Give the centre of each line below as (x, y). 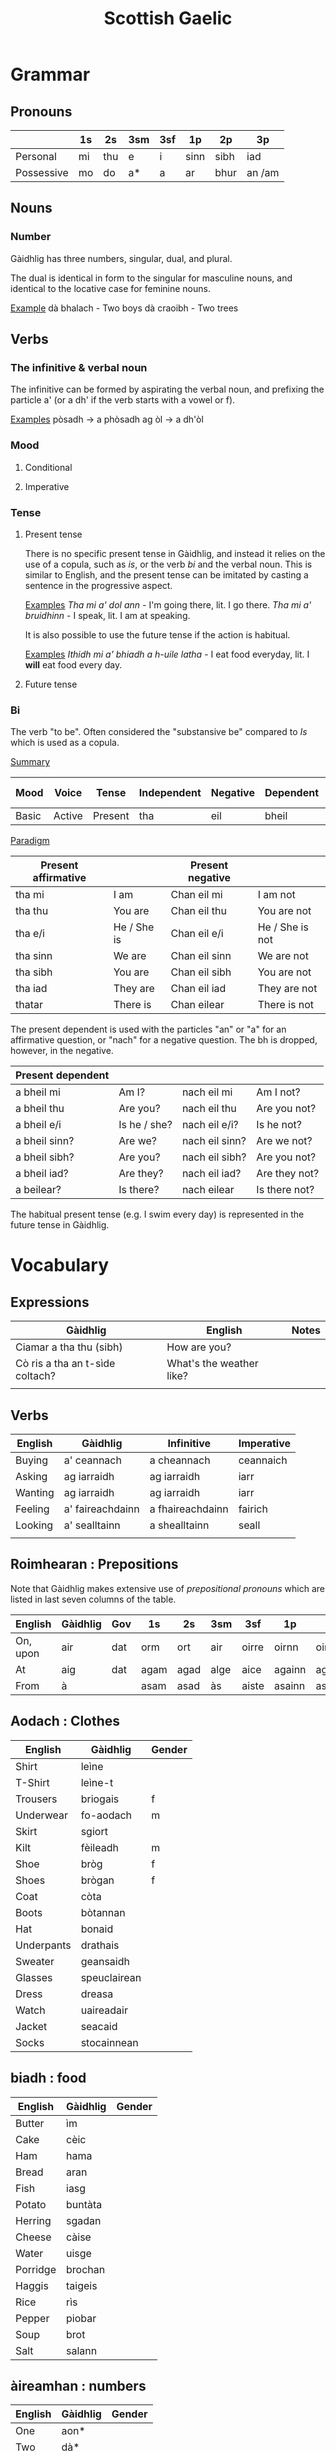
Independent (170, 793)
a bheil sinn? (45, 1141)
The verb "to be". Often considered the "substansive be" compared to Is (159, 732)
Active (68, 816)
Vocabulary (59, 1265)
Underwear (41, 1815)
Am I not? (278, 1092)
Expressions (50, 1302)
